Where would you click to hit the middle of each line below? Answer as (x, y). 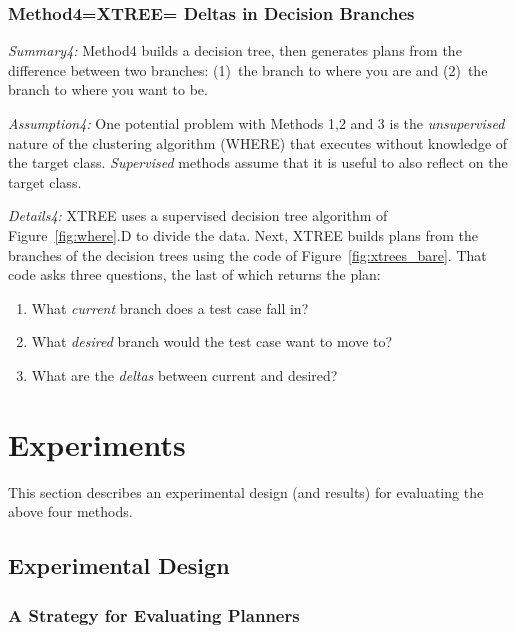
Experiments (97, 443)
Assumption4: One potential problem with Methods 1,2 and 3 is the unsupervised (256, 123)
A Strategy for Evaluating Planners (154, 614)
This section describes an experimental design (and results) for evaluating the (246, 491)
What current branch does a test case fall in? (170, 307)
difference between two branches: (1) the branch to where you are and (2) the (248, 69)
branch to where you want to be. (108, 89)
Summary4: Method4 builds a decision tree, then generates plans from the (235, 50)
